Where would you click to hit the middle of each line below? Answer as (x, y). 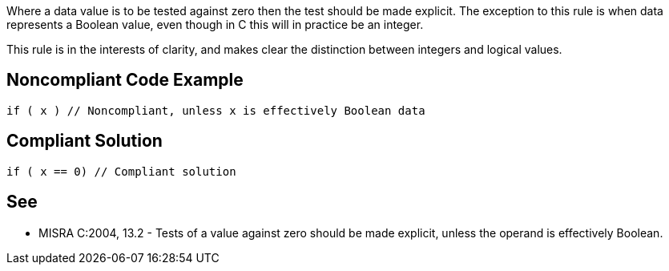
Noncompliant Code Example (125, 80)
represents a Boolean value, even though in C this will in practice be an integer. (215, 24)
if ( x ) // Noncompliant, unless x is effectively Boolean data (216, 110)
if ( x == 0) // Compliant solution (121, 171)
